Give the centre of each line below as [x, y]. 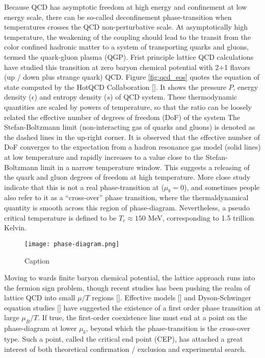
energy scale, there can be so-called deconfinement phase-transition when [118, 17]
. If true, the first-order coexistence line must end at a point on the [142, 317]
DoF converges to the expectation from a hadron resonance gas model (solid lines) [132, 147]
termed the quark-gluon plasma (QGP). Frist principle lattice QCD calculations [129, 56]
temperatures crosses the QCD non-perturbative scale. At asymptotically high [126, 27]
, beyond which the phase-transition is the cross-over [168, 328]
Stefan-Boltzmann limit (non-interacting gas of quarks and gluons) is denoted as [130, 127]
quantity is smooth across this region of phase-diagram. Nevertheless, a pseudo [127, 208]
